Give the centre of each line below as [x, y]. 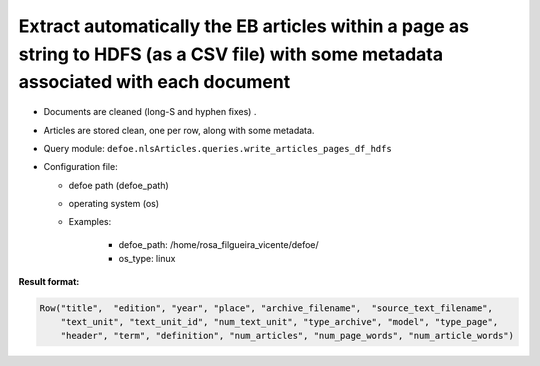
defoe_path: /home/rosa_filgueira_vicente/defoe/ [218, 244]
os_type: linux [147, 259]
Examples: [90, 222]
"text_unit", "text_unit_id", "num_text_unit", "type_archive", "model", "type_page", [279, 322]
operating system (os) [114, 204]
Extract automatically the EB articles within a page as [244, 26]
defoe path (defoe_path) [118, 185]
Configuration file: [81, 167]
